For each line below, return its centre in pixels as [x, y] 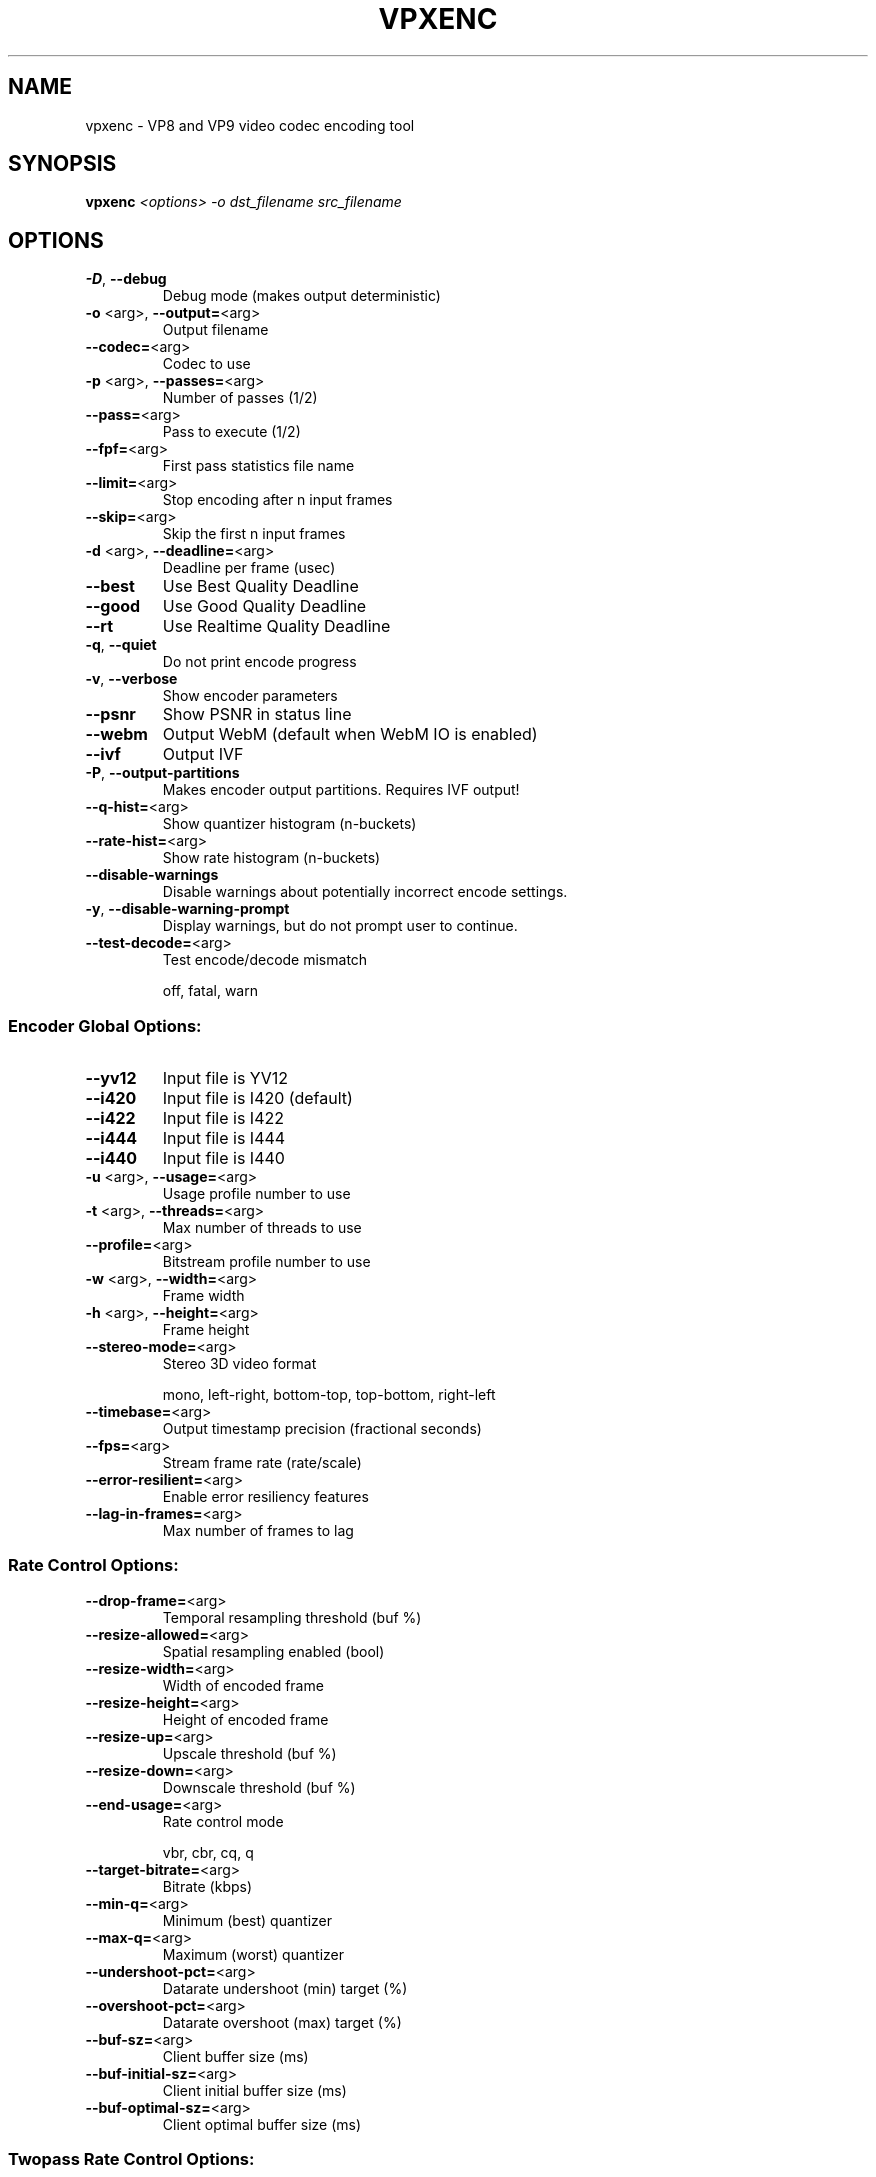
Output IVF [203, 754]
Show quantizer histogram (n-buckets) [289, 824]
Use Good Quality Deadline [264, 606]
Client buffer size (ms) [235, 2056]
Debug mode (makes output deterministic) [301, 296]
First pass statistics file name [258, 466]
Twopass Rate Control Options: [131, 2159]
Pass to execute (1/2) [231, 432]
